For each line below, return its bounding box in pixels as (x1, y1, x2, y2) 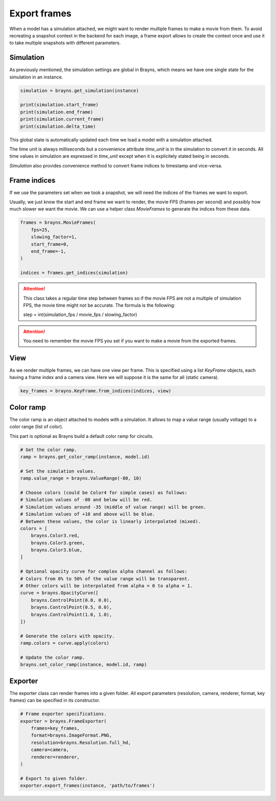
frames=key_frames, (31, 725, 80, 731)
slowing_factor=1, (31, 234, 77, 240)
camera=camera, (31, 747, 69, 753)
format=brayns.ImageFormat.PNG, (31, 732, 112, 739)
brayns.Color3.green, (31, 540, 85, 545)
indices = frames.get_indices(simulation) (20, 270, 128, 276)
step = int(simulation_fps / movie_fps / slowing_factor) (23, 311, 137, 318)
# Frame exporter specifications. (20, 711, 107, 717)
